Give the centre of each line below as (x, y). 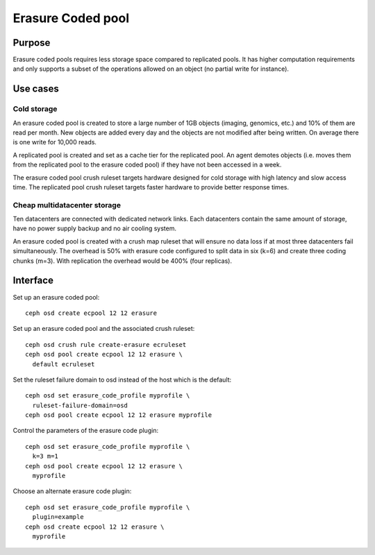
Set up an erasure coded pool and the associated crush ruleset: (104, 329)
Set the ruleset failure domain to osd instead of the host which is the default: (122, 379)
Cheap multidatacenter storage (67, 205)
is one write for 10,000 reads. (55, 142)
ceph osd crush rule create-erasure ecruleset (106, 344)
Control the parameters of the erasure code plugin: (86, 431)
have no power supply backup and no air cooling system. (95, 228)
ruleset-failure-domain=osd (80, 405)
